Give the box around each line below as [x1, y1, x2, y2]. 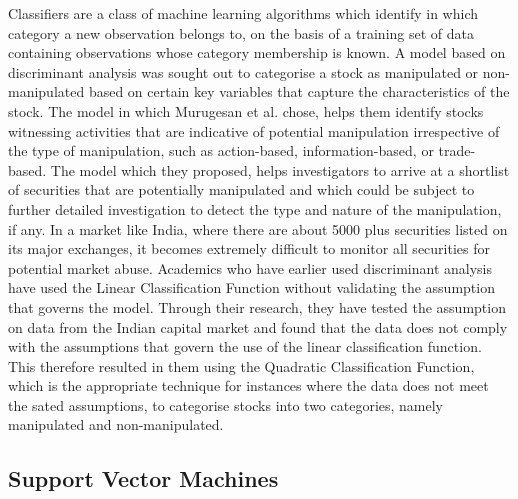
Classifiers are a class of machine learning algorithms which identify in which [8, 3, 478, 23]
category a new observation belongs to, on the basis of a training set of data [8, 22, 474, 43]
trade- [438, 140, 476, 161]
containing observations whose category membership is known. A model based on [8, 42, 506, 63]
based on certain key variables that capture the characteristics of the [88, 81, 510, 102]
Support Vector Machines [8, 463, 279, 494]
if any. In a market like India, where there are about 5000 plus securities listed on [8, 218, 508, 239]
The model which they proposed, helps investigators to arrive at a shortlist [50, 159, 510, 180]
